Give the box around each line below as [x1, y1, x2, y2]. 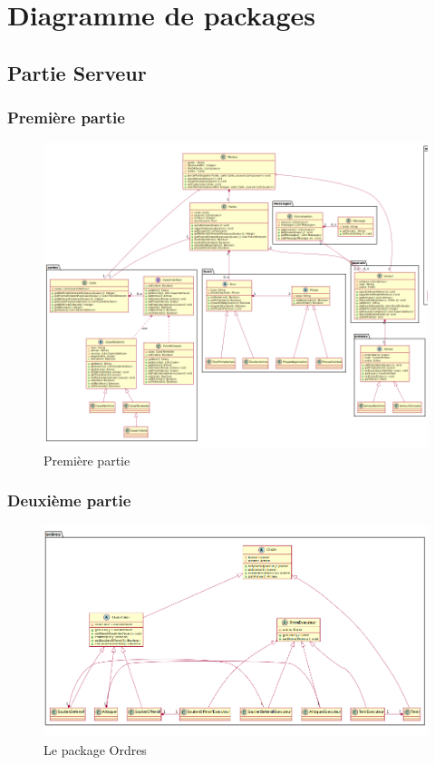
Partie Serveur [7, 58, 147, 86]
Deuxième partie [7, 489, 131, 512]
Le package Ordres [43, 740, 147, 759]
